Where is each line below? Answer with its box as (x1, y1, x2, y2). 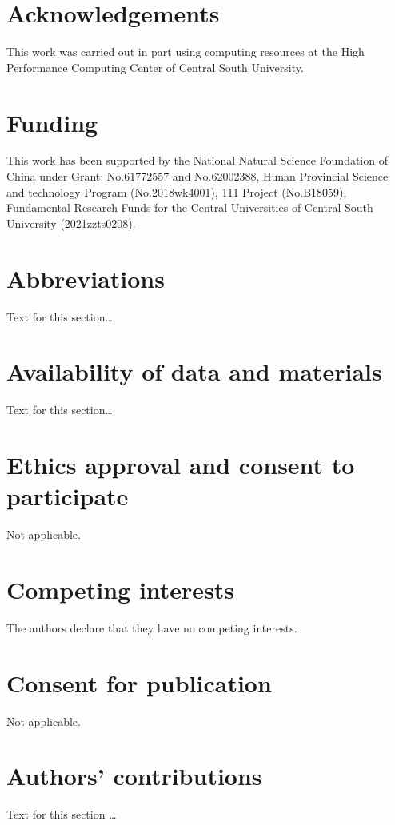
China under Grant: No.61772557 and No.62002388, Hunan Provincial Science (6, 168, 389, 185)
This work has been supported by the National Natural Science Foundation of (6, 152, 388, 169)
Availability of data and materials (6, 355, 382, 388)
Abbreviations (6, 261, 165, 294)
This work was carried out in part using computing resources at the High (6, 43, 365, 60)
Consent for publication (6, 666, 272, 699)
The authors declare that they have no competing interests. (6, 619, 297, 636)
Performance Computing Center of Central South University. (6, 58, 304, 75)
